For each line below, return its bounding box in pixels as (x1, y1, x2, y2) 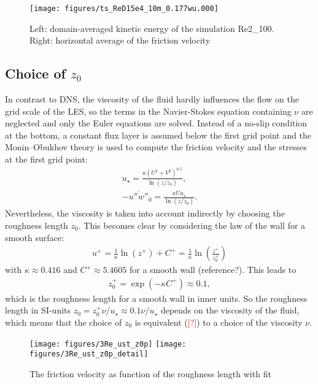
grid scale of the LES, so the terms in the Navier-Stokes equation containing (5, 104, 292, 117)
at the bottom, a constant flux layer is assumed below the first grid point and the (5, 128, 312, 141)
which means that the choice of (5, 316, 122, 329)
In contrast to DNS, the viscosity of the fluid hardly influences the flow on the (5, 93, 299, 106)
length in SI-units (5, 304, 71, 317)
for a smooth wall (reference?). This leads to (129, 263, 297, 276)
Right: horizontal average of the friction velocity (29, 34, 211, 47)
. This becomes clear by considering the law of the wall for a (78, 218, 306, 231)
